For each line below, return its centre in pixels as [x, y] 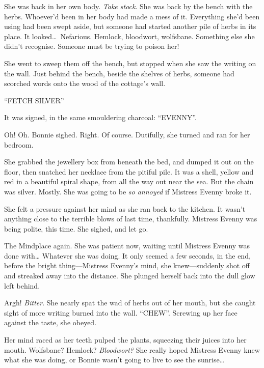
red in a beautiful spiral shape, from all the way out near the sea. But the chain [129, 181]
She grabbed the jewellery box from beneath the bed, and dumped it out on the [129, 162]
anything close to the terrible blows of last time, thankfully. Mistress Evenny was [131, 219]
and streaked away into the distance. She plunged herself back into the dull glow [130, 276]
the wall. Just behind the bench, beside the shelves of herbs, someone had [119, 73]
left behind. [22, 285]
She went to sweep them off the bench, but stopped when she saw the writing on [130, 63]
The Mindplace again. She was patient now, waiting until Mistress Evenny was [127, 246]
